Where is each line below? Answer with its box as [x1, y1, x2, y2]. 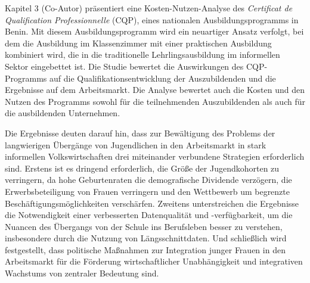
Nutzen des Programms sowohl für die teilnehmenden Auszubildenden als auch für [5, 95, 305, 107]
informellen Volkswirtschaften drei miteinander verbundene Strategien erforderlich [5, 150, 305, 163]
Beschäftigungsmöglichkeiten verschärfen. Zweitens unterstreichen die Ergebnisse [5, 197, 299, 209]
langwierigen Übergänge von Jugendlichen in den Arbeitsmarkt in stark [5, 138, 266, 151]
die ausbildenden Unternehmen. [5, 107, 120, 119]
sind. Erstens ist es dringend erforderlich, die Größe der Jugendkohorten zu [5, 161, 280, 174]
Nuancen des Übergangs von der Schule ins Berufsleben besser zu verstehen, [5, 220, 283, 232]
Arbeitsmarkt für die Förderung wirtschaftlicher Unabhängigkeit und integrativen [5, 255, 303, 268]
